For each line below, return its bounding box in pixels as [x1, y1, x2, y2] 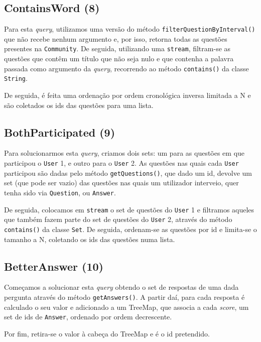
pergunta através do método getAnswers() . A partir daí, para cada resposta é [4, 291, 245, 302]
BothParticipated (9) [4, 124, 115, 140]
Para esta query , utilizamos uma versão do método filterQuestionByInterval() [4, 24, 255, 34]
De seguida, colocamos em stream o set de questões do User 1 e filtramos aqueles [4, 204, 254, 214]
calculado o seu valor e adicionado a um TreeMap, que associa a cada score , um [4, 301, 249, 312]
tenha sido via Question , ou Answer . [4, 187, 116, 197]
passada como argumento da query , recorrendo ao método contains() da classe [4, 63, 249, 73]
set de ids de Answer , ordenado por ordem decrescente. [4, 311, 172, 322]
